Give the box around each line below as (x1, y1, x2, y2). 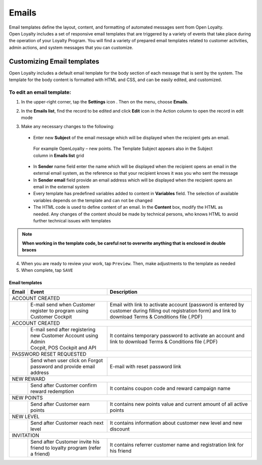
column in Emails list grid (33, 152, 84, 158)
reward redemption (30, 388, 74, 395)
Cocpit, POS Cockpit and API (30, 345, 97, 351)
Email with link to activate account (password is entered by (110, 301, 245, 308)
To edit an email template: (9, 89, 71, 96)
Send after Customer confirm (30, 382, 97, 389)
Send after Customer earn (30, 401, 90, 408)
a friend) (30, 450, 50, 457)
